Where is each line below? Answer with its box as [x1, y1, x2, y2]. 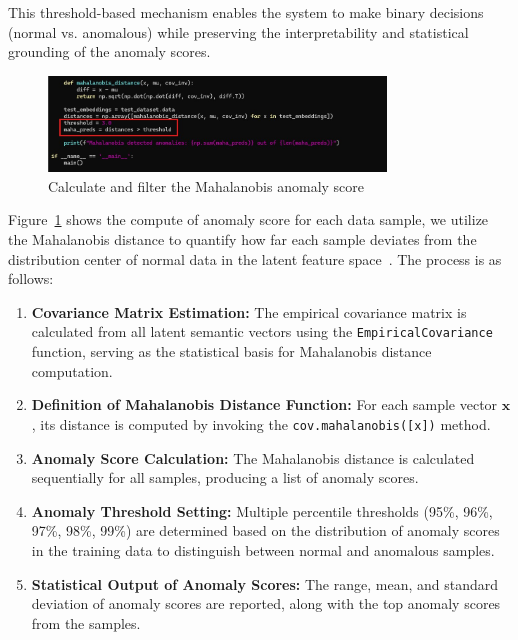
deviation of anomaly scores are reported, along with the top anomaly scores [31, 593, 501, 614]
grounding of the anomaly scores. [8, 41, 211, 62]
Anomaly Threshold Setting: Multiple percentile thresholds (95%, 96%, [31, 500, 493, 521]
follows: [8, 268, 54, 289]
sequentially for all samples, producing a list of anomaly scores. [31, 467, 419, 488]
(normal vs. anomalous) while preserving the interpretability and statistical [8, 21, 469, 42]
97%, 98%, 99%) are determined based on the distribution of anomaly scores [31, 520, 500, 541]
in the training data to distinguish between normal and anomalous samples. [31, 539, 495, 560]
